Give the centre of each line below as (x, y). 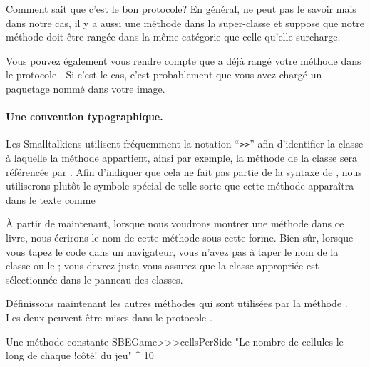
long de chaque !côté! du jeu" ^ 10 (80, 355)
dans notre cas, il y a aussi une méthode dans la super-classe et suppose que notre (185, 22)
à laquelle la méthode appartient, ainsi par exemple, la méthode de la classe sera (182, 158)
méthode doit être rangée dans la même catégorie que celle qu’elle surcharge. (173, 37)
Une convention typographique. (84, 117)
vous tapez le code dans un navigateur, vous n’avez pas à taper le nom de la (172, 251)
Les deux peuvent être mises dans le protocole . (109, 317)
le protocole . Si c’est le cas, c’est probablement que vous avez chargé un (164, 74)
